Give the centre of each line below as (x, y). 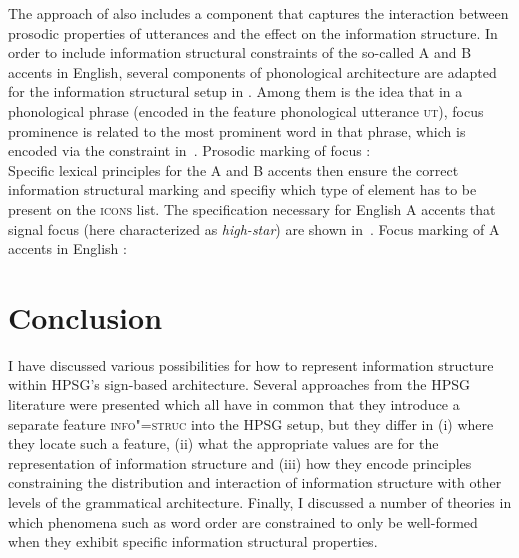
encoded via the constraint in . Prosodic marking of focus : (189, 150)
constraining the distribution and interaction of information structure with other (255, 482)
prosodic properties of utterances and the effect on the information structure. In (253, 32)
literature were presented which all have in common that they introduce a (234, 404)
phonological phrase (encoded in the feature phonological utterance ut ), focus (246, 110)
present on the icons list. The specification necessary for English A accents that (252, 208)
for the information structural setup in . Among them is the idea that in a (235, 91)
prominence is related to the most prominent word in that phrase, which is (237, 130)
